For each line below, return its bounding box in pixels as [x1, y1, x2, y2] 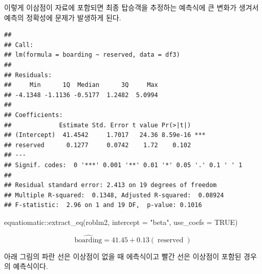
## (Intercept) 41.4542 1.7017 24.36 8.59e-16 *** [4, 131, 206, 139]
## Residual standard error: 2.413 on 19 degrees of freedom [4, 181, 217, 189]
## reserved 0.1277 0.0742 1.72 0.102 [4, 141, 191, 149]
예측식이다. [13, 261, 48, 271]
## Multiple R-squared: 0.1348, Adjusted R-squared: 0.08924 [4, 191, 224, 199]
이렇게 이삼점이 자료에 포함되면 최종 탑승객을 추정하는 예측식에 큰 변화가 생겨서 [4, 2, 259, 12]
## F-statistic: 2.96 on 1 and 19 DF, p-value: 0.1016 [4, 201, 202, 209]
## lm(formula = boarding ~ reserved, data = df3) [4, 51, 180, 59]
